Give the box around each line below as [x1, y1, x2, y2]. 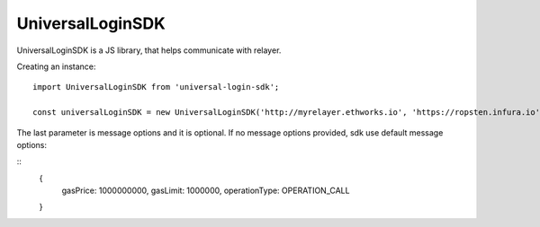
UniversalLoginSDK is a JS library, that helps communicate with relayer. [16, 45, 282, 56]
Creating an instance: [16, 61, 96, 72]
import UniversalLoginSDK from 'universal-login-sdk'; [32, 82, 280, 92]
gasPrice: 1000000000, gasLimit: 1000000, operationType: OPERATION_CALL [61, 185, 350, 196]
